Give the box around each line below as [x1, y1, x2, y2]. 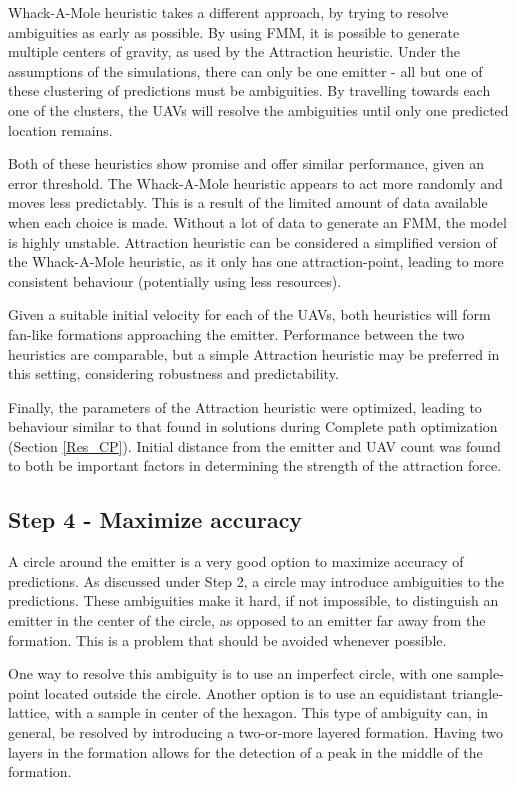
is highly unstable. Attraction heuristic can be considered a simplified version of [8, 231, 497, 252]
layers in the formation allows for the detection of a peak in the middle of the [8, 741, 483, 762]
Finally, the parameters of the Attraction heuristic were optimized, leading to [8, 396, 482, 417]
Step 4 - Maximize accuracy [8, 504, 303, 535]
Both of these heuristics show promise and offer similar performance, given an [8, 153, 485, 174]
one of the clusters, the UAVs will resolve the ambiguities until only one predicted [8, 99, 509, 120]
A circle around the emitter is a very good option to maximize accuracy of [8, 551, 464, 572]
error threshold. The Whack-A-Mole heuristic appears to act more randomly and [8, 172, 503, 193]
